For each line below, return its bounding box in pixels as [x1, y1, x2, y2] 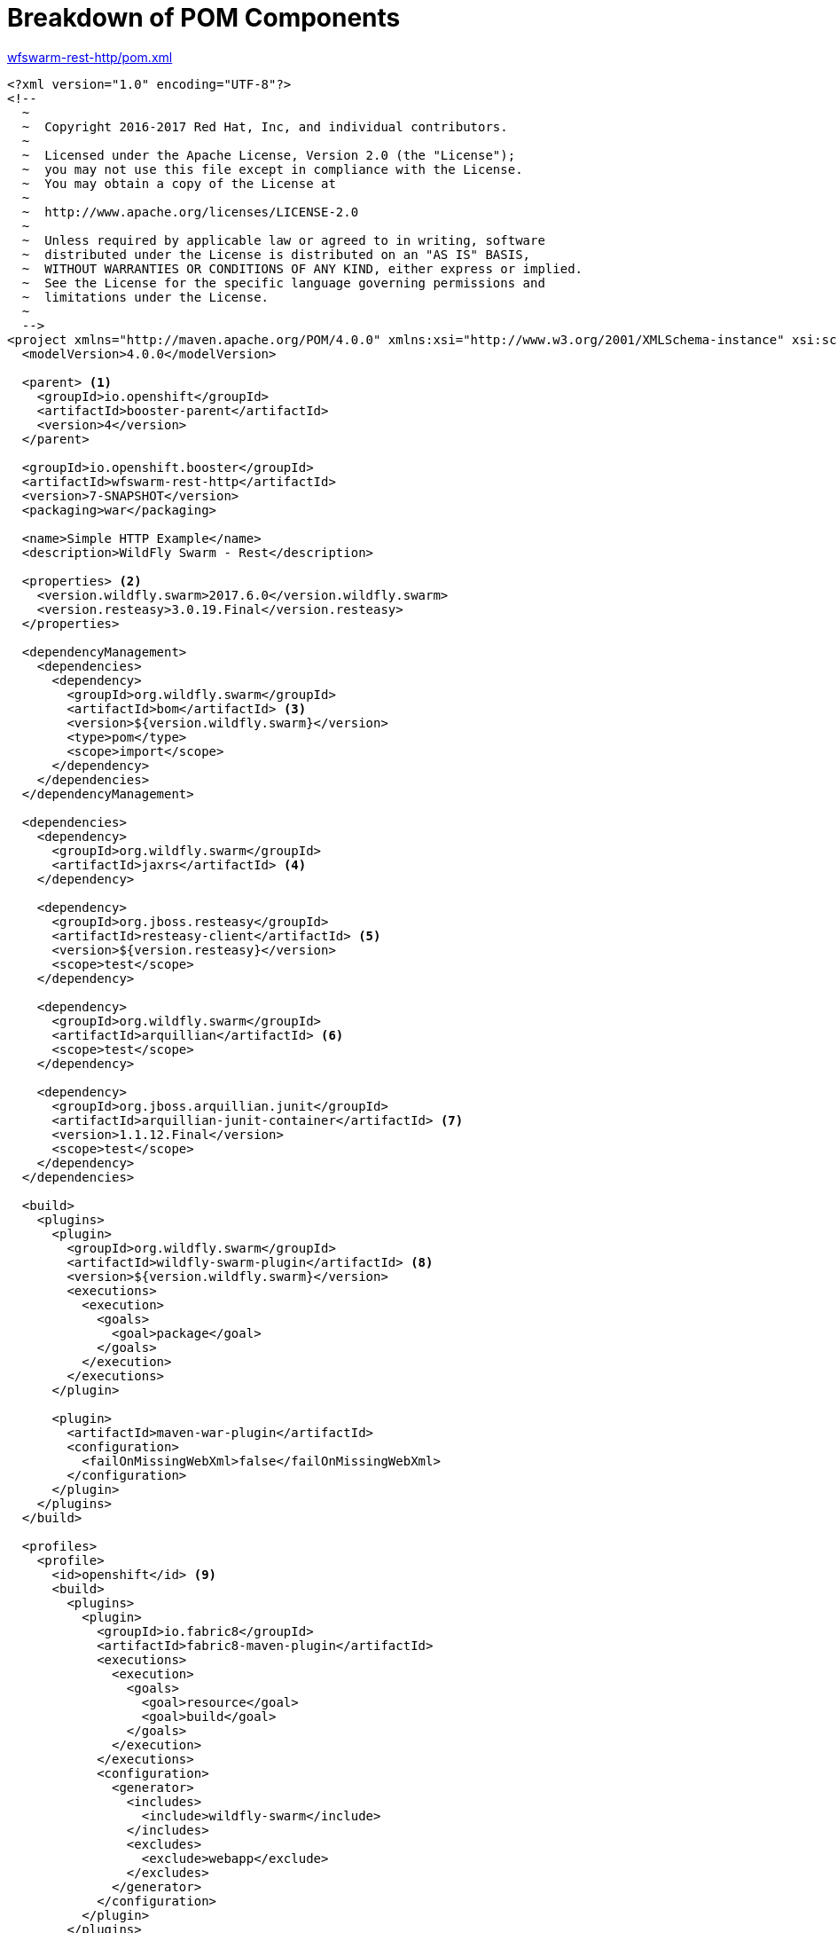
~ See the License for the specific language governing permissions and [21, 275, 545, 290]
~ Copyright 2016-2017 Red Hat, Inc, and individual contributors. [21, 119, 508, 134]
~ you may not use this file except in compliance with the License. [21, 161, 523, 177]
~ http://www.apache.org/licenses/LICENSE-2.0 [21, 204, 359, 219]
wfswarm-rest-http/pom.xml [7, 49, 173, 65]
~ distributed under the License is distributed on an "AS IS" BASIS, [21, 247, 531, 262]
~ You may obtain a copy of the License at [21, 176, 336, 191]
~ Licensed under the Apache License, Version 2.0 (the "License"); [21, 147, 516, 162]
